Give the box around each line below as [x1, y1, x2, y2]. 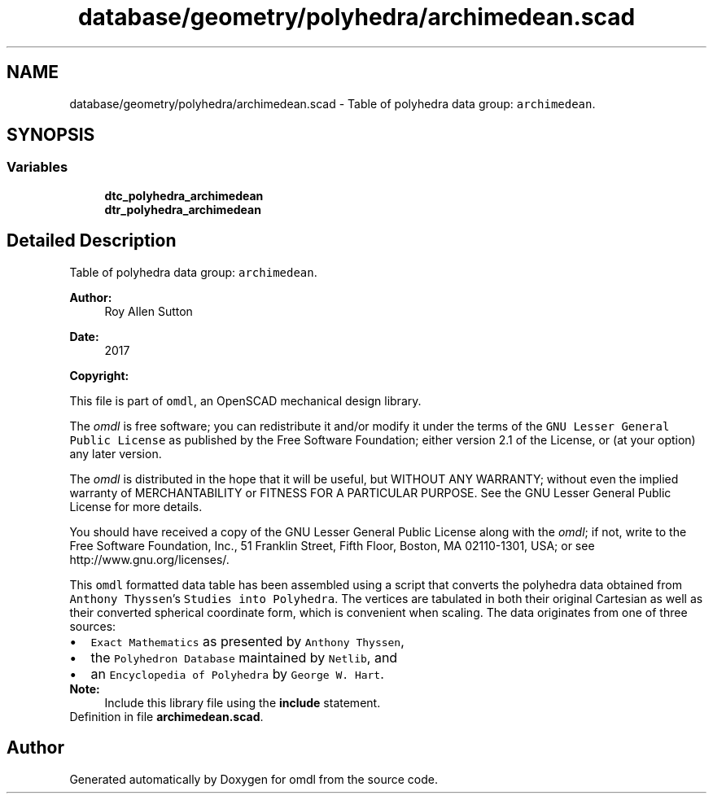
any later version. [69, 446, 162, 461]
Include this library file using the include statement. [104, 695, 381, 710]
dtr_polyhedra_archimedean [104, 202, 261, 216]
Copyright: [69, 368, 129, 383]
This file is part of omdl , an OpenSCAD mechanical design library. [69, 393, 422, 408]
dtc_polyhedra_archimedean [104, 188, 264, 203]
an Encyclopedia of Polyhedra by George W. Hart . [90, 665, 384, 682]
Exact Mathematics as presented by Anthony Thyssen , [90, 632, 405, 649]
